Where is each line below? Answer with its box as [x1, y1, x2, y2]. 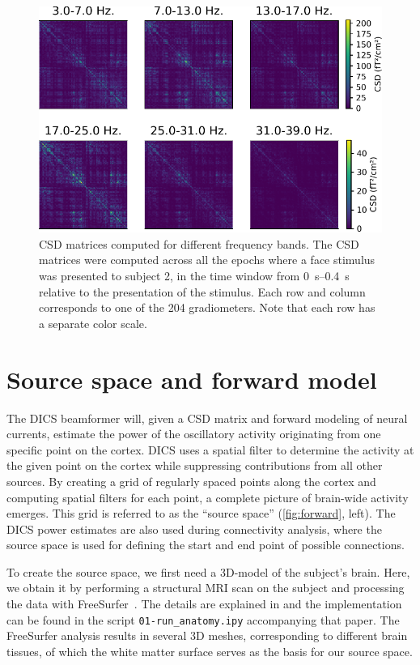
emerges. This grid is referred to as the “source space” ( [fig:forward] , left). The [6, 505, 396, 522]
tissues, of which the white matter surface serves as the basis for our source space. [6, 642, 413, 659]
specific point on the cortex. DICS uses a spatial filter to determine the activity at [6, 441, 414, 458]
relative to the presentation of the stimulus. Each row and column [39, 283, 366, 300]
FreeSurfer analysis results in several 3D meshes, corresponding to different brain [6, 627, 408, 644]
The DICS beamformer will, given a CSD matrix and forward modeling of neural [6, 409, 408, 426]
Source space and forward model [6, 362, 377, 395]
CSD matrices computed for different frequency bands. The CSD [39, 235, 359, 252]
